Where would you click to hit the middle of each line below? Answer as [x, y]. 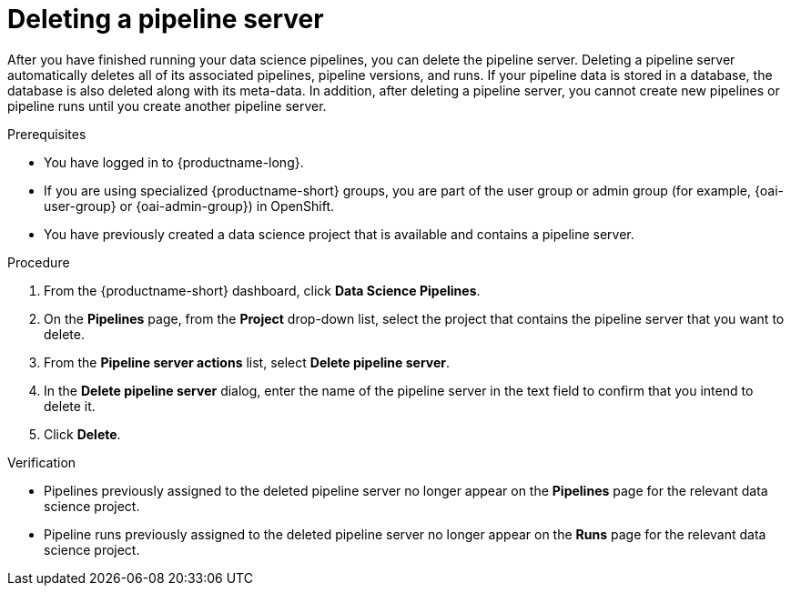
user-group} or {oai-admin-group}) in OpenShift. [189, 206]
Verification [42, 462]
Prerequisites [47, 134]
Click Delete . [82, 434]
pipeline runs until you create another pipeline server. [167, 106]
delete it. [70, 406]
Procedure [39, 262]
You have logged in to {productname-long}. [174, 162]
